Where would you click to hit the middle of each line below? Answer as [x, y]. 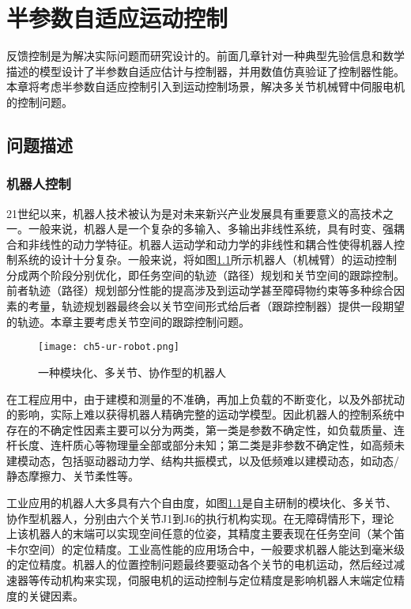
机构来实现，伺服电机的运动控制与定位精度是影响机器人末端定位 [227, 580]
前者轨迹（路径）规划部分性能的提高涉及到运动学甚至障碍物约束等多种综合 [200, 290]
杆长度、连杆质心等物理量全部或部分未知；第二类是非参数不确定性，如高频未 [205, 445]
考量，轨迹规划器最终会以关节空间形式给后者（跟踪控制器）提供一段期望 [216, 306]
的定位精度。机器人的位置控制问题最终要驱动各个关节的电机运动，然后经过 [200, 564]
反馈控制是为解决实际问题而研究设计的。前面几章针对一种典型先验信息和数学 [205, 56]
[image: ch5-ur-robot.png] [109, 347]
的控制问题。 [40, 101]
